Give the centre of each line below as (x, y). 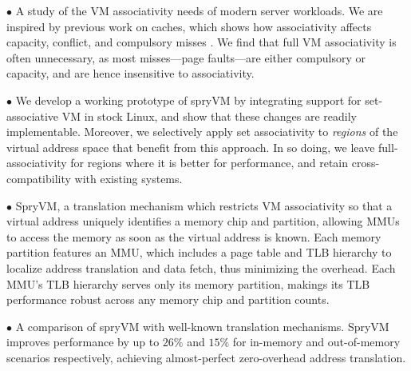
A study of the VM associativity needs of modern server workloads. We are (199, 10)
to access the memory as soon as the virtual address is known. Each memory (194, 236)
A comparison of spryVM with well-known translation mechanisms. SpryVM (202, 326)
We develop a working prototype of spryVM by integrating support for (188, 100)
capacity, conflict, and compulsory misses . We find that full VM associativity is (202, 42)
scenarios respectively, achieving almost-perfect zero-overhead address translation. (206, 357)
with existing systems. (128, 178)
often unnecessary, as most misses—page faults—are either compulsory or (186, 57)
